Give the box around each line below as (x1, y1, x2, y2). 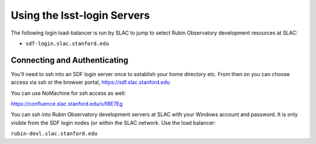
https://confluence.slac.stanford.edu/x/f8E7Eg (11, 100, 123, 108)
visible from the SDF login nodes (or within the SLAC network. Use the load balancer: (11, 119, 216, 126)
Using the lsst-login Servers (11, 9, 150, 22)
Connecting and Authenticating (11, 55, 129, 65)
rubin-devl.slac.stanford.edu (11, 131, 98, 137)
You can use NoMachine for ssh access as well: (11, 90, 126, 97)
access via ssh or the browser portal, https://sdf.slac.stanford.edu (11, 79, 170, 86)
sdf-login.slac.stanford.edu (25, 40, 109, 47)
